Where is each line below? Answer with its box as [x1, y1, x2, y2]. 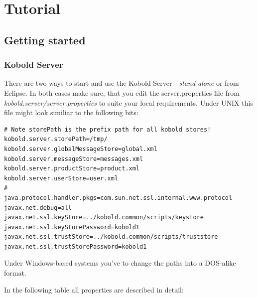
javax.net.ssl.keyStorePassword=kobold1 [4, 223, 140, 231]
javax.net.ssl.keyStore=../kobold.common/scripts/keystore [4, 214, 204, 221]
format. [4, 268, 26, 278]
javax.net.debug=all [4, 204, 72, 211]
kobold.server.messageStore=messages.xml [4, 155, 143, 162]
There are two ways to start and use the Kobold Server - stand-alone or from [4, 78, 239, 88]
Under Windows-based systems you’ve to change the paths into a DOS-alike [4, 258, 236, 268]
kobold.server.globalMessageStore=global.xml [4, 145, 157, 152]
